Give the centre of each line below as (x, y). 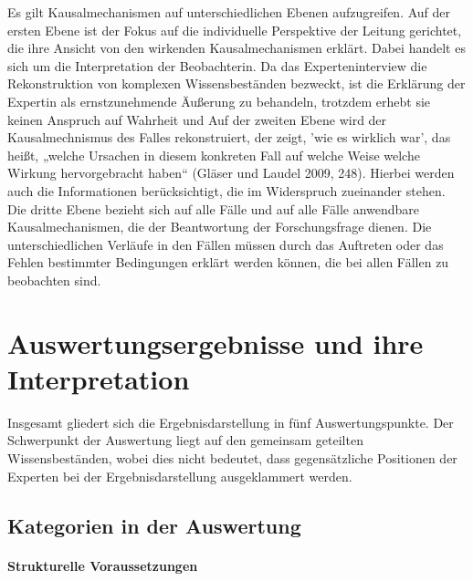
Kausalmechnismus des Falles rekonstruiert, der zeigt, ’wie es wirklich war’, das (229, 137)
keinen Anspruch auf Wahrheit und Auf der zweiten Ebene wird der (197, 119)
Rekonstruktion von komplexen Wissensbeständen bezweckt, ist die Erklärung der (236, 83)
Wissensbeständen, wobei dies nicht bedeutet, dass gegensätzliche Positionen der (232, 458)
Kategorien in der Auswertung (154, 525)
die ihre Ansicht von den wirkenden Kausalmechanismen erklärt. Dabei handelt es (236, 48)
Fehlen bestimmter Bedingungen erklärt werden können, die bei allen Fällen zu (228, 262)
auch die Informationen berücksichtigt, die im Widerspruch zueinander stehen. (226, 190)
